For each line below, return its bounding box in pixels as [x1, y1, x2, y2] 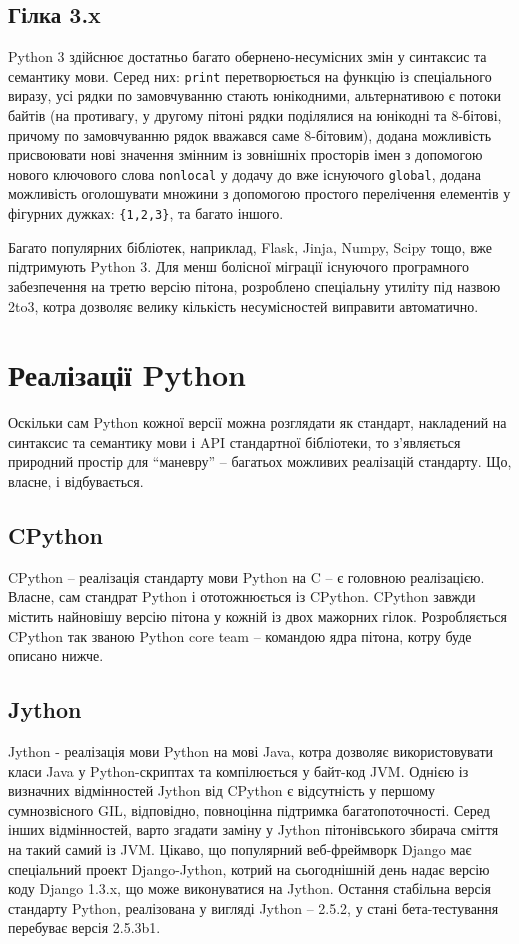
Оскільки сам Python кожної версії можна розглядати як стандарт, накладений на [8, 412, 507, 433]
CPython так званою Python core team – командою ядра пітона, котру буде [8, 625, 472, 646]
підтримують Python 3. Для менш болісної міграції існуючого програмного [8, 256, 469, 277]
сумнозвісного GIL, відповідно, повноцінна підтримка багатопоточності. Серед [8, 799, 490, 820]
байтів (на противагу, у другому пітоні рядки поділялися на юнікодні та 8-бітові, [8, 105, 502, 126]
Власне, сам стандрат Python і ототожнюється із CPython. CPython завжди [8, 586, 476, 607]
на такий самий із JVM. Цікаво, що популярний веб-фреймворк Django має [8, 838, 472, 859]
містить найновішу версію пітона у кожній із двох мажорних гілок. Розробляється [8, 606, 507, 626]
